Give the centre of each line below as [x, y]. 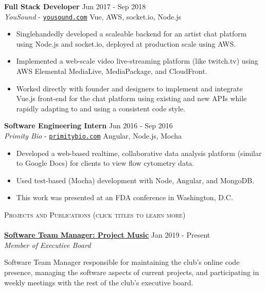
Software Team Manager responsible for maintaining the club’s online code [122, 262]
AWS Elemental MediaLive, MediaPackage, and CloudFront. [112, 71]
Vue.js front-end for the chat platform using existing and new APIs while [131, 98]
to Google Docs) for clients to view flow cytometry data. [105, 163]
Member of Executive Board [48, 245]
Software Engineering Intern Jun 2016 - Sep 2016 [88, 125]
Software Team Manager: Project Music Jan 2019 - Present [107, 235]
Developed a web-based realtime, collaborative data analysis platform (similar [139, 153]
